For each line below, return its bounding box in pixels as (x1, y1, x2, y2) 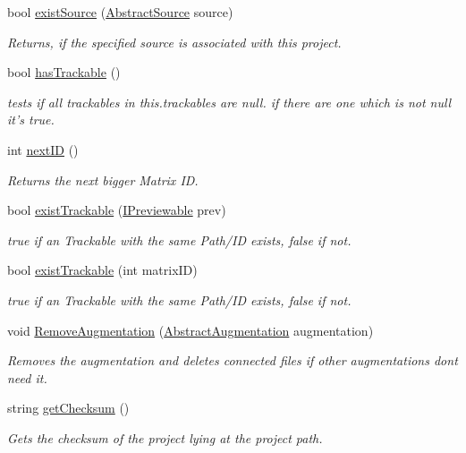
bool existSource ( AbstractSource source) (7, 3, 233, 21)
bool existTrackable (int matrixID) (7, 261, 198, 279)
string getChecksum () (7, 398, 130, 417)
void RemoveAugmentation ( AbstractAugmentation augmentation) (7, 321, 374, 339)
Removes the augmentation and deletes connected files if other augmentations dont (7, 351, 458, 370)
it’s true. (7, 110, 55, 129)
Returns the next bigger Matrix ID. (7, 170, 199, 189)
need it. (7, 368, 47, 387)
